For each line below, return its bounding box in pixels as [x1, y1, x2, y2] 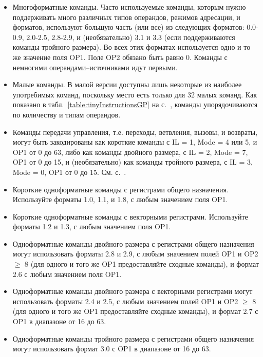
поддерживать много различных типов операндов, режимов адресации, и [12, 11, 240, 22]
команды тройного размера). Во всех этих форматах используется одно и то [12, 42, 251, 52]
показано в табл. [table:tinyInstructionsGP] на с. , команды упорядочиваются [12, 99, 258, 110]
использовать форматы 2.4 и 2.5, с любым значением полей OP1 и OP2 [12, 295, 238, 306]
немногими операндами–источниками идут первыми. [12, 62, 178, 72]
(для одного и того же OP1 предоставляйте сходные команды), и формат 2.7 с [12, 306, 258, 316]
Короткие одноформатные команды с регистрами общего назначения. [12, 184, 229, 194]
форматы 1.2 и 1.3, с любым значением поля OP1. [12, 221, 171, 232]
